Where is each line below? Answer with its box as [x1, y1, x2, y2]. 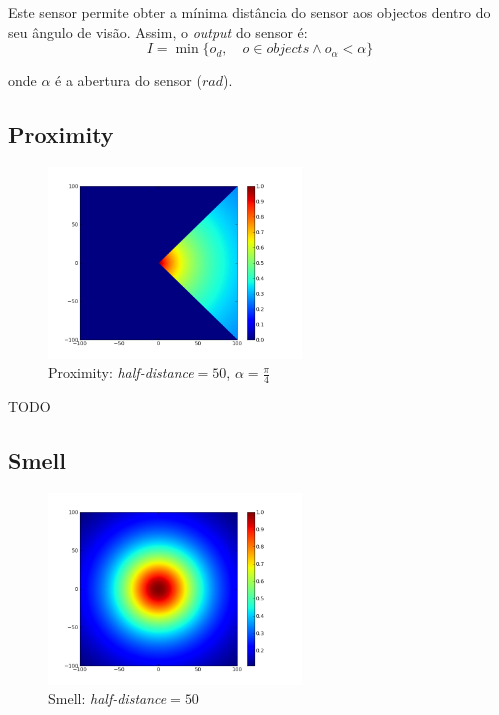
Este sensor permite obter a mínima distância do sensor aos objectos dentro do [8, 2, 491, 22]
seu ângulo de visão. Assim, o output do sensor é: [8, 21, 308, 42]
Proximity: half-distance [48, 362, 194, 383]
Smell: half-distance [48, 688, 167, 709]
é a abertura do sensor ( [55, 70, 202, 91]
